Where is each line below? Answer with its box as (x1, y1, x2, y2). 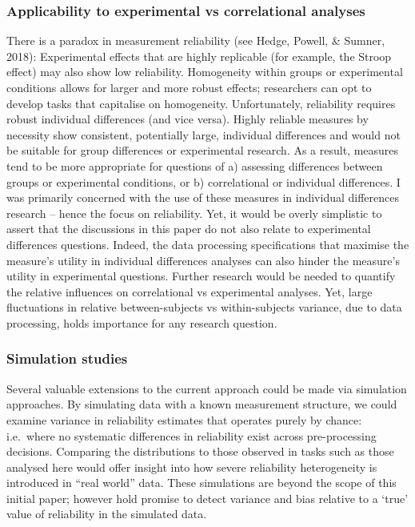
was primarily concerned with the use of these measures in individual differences (6, 189, 400, 206)
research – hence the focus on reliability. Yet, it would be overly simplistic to (6, 204, 382, 221)
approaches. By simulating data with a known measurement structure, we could (6, 396, 397, 412)
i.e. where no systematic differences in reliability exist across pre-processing (6, 427, 377, 444)
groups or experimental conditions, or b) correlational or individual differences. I (6, 173, 401, 190)
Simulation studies (6, 348, 128, 368)
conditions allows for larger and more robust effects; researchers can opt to (6, 79, 372, 95)
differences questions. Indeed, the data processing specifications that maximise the (6, 235, 409, 252)
